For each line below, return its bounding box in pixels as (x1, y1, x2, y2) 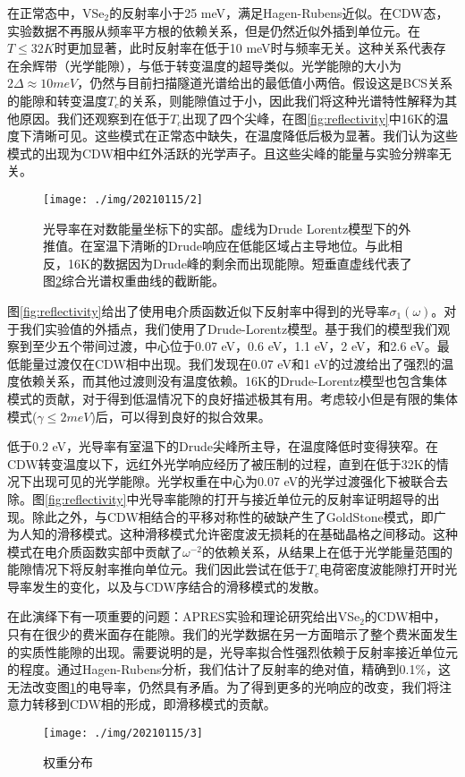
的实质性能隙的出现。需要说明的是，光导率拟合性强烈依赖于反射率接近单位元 (7, 642, 458, 661)
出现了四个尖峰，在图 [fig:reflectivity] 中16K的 (182, 108, 436, 127)
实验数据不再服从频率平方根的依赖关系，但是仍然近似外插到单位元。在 (7, 21, 420, 39)
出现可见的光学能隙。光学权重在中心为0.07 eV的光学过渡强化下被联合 (31, 472, 436, 491)
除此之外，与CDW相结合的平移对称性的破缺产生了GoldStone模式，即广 (31, 507, 446, 525)
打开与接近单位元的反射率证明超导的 (214, 489, 427, 508)
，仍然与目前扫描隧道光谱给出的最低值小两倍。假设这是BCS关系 (77, 73, 453, 92)
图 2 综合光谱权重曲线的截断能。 (43, 271, 224, 290)
